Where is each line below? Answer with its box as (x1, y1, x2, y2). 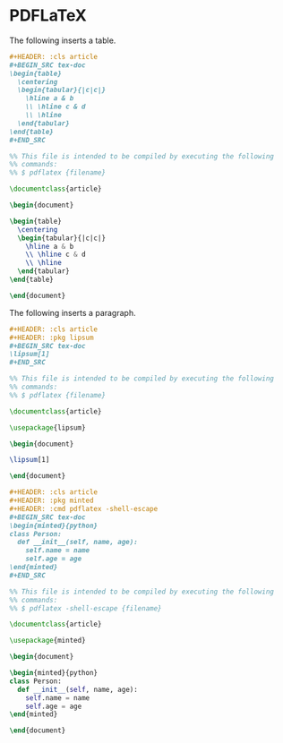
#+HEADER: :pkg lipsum (9, 333, 94, 342)
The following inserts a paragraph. (9, 307, 136, 318)
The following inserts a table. (9, 35, 116, 46)
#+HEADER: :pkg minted (9, 496, 94, 506)
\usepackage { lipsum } (9, 423, 87, 432)
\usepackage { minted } (9, 636, 87, 645)
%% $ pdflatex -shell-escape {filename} (9, 603, 163, 613)
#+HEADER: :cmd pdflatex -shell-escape (9, 504, 159, 513)
